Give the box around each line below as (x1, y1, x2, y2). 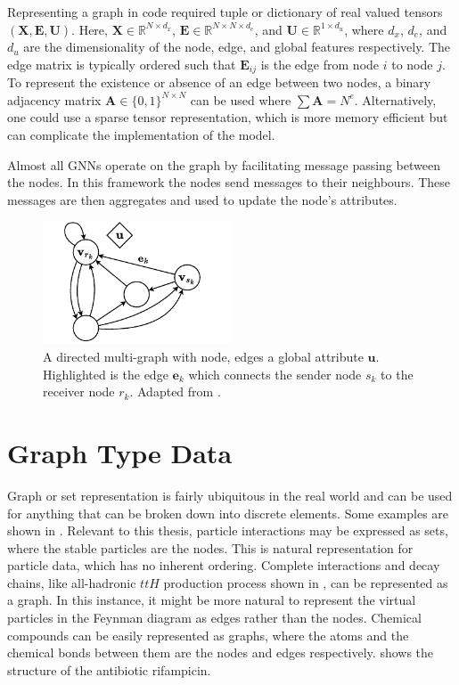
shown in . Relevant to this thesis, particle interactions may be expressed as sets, (7, 521, 448, 540)
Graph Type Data (7, 434, 233, 470)
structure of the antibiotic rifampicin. (7, 660, 211, 679)
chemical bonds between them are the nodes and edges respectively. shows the (7, 643, 434, 662)
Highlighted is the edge (43, 364, 168, 383)
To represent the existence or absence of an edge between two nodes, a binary (7, 73, 431, 92)
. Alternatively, (354, 90, 437, 109)
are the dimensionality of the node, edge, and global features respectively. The (23, 37, 451, 56)
